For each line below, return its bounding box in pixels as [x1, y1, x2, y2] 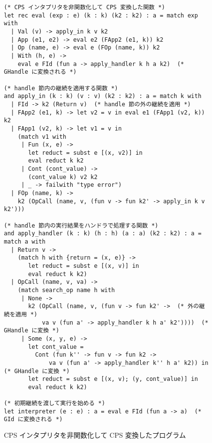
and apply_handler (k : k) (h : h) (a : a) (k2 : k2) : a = [4, 230, 202, 237]
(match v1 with [17, 133, 66, 140]
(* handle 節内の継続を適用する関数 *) [4, 84, 118, 92]
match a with [4, 238, 45, 246]
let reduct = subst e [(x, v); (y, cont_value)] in [28, 376, 198, 383]
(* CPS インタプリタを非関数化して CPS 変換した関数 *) [4, 4, 165, 11]
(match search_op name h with [17, 286, 115, 294]
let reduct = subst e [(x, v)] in [28, 263, 139, 269]
